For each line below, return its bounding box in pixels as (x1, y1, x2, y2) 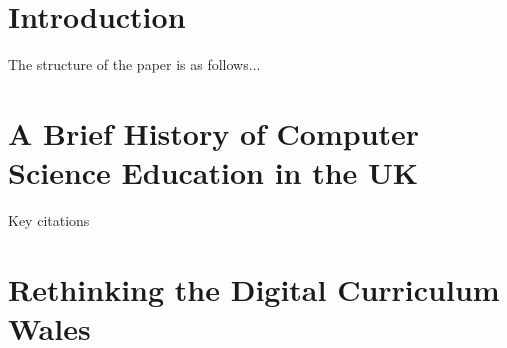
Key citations (8, 210, 90, 231)
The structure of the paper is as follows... (8, 54, 261, 75)
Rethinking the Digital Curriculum (8, 268, 500, 309)
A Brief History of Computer (8, 112, 420, 153)
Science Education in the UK (8, 152, 419, 193)
